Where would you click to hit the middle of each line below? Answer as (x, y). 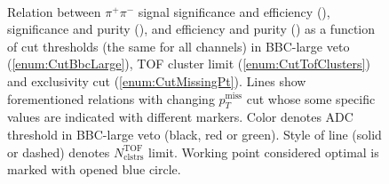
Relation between (54, 11)
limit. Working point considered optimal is (264, 152)
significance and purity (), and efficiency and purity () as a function (191, 29)
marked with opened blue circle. (94, 169)
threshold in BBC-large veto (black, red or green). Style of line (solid (194, 134)
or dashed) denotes (59, 152)
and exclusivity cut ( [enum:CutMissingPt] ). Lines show (157, 80)
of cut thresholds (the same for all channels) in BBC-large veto (179, 46)
